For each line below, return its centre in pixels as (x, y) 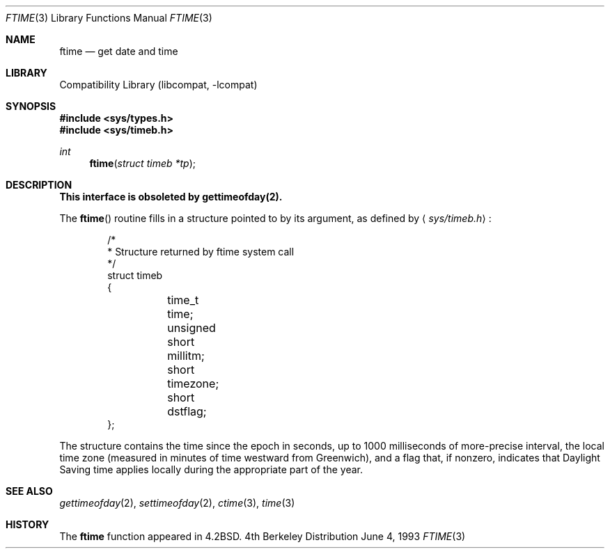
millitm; (186, 356)
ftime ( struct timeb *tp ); (142, 163)
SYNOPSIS (31, 106)
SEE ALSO (29, 491)
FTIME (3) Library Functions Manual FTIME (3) (109, 18)
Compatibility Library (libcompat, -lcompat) (158, 85)
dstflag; (187, 411)
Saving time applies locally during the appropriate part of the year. (211, 469)
